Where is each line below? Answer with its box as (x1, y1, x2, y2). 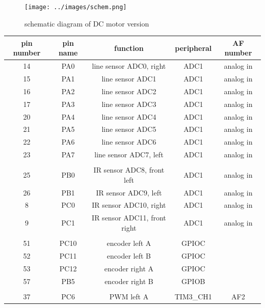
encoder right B (104, 275, 153, 286)
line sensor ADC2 (101, 86, 156, 96)
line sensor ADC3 (101, 98, 156, 109)
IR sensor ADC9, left (96, 187, 162, 198)
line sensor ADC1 (101, 73, 156, 84)
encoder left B (107, 250, 151, 261)
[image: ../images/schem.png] (24, 4, 127, 11)
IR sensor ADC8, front (93, 164, 165, 175)
